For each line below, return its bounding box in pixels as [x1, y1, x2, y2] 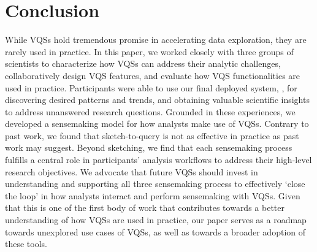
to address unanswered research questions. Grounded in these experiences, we [5, 105, 296, 118]
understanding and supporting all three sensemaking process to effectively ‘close [5, 177, 305, 190]
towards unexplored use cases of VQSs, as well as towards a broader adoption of [5, 225, 305, 238]
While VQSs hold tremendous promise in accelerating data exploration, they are [5, 33, 307, 46]
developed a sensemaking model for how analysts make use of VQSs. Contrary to [5, 117, 309, 130]
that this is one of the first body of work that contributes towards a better [5, 201, 285, 214]
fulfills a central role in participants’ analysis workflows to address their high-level [5, 153, 312, 166]
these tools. [5, 237, 47, 250]
